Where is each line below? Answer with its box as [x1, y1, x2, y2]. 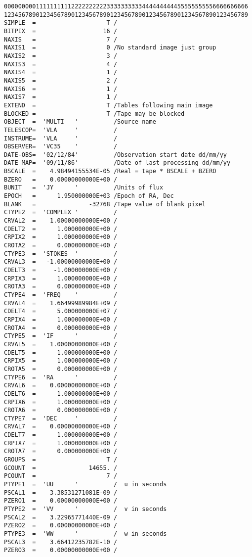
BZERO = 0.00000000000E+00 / [4, 176, 118, 183]
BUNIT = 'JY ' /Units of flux [4, 184, 164, 191]
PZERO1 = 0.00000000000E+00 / [4, 497, 118, 505]
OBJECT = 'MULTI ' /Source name [4, 118, 156, 126]
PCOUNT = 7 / [4, 472, 118, 480]
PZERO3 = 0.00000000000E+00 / [4, 547, 118, 554]
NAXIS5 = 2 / [4, 77, 118, 84]
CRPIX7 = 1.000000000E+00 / [4, 439, 118, 447]
